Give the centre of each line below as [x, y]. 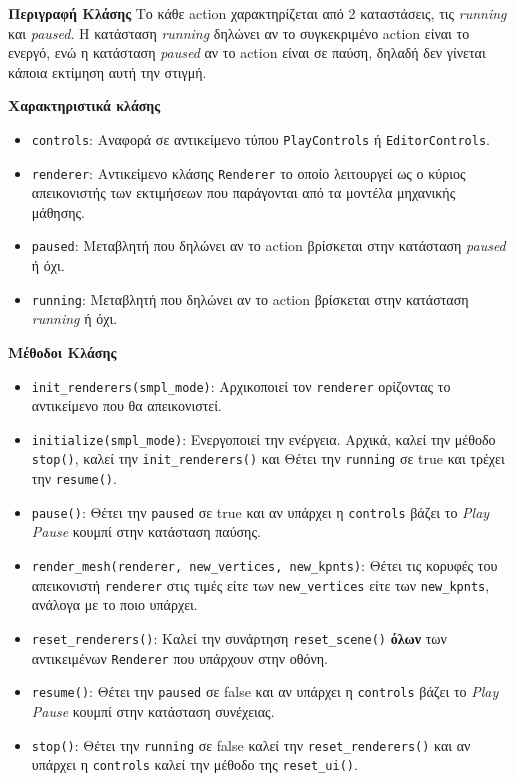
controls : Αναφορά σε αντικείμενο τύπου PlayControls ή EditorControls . [261, 138]
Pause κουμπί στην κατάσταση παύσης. [146, 531]
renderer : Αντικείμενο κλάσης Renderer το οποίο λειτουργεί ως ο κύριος [248, 172]
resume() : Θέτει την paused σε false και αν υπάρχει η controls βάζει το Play [265, 691]
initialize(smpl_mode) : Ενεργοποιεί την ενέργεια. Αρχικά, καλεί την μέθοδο [263, 438]
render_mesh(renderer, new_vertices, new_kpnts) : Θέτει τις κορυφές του [264, 565]
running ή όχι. [74, 318]
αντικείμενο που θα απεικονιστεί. [126, 405]
